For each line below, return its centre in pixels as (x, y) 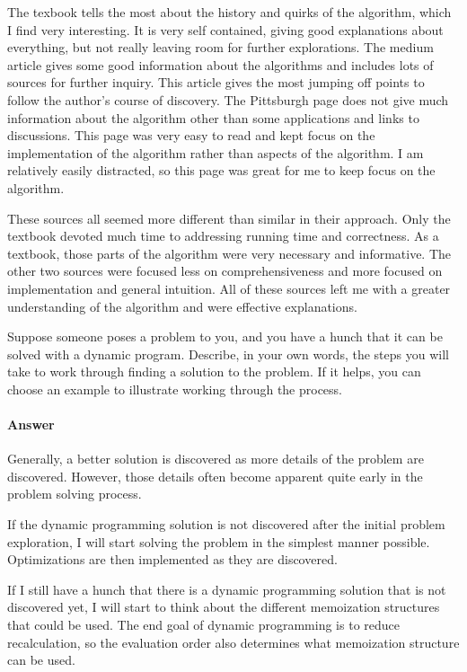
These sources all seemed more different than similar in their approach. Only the (229, 218)
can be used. (41, 660)
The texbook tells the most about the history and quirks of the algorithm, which (229, 12)
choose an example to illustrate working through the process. (175, 389)
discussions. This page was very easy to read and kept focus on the (191, 135)
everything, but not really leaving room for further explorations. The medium (220, 47)
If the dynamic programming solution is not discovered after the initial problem (226, 524)
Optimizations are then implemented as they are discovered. (172, 559)
